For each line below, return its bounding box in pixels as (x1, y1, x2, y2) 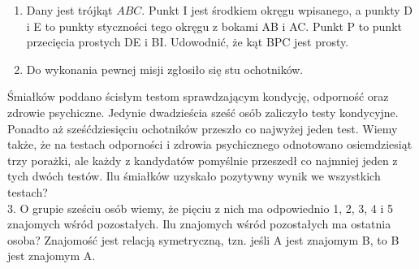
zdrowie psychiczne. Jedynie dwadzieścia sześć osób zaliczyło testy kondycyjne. (7, 103, 399, 120)
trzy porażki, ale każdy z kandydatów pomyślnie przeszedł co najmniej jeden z (7, 151, 398, 168)
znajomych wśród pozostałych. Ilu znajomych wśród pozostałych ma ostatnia (7, 215, 391, 232)
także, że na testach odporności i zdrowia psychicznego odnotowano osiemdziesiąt (7, 136, 413, 153)
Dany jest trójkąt (26, 2, 113, 18)
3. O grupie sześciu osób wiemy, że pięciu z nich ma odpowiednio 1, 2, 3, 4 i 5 (7, 199, 394, 216)
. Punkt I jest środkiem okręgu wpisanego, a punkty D (141, 2, 413, 18)
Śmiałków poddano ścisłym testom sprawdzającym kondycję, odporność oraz (7, 88, 389, 105)
